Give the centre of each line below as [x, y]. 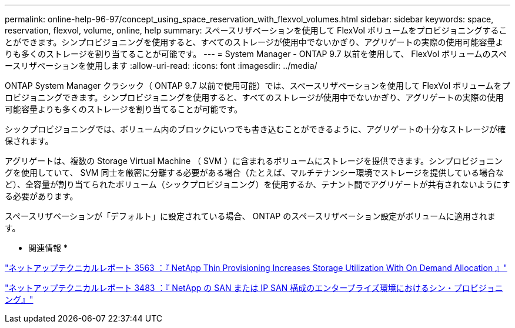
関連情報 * [48, 248]
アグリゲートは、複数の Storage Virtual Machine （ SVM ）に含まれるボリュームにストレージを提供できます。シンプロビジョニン [254, 161]
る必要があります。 [41, 196]
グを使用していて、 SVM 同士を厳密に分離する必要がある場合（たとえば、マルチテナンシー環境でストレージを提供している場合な [254, 173]
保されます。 [29, 141]
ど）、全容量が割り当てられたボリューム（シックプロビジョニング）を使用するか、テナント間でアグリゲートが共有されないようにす [257, 184]
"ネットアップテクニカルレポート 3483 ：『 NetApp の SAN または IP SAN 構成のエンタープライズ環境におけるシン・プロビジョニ [254, 288]
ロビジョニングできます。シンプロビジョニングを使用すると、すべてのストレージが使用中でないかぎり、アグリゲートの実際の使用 [254, 97]
